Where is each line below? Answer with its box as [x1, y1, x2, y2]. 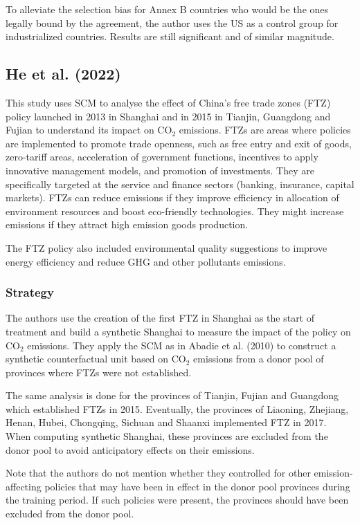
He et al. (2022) [6, 63, 121, 84]
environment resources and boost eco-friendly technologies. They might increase [6, 203, 344, 218]
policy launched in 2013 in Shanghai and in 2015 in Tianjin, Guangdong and [6, 109, 331, 123]
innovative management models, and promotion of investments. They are [6, 163, 314, 177]
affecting [6, 479, 42, 493]
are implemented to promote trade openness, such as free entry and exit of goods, [6, 136, 352, 150]
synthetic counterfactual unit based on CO [6, 351, 186, 366]
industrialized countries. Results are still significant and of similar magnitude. [6, 29, 334, 44]
